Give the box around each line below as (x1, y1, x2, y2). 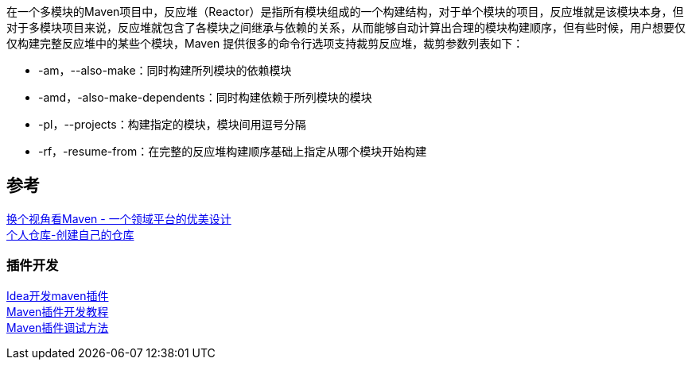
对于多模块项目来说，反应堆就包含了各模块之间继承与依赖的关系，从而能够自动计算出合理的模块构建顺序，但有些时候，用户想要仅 (6, 21, 686, 34)
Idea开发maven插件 (6, 288, 109, 302)
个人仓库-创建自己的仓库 (6, 227, 134, 241)
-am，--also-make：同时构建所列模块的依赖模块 (38, 64, 292, 77)
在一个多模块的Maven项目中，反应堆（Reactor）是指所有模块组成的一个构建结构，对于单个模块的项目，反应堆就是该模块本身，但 (6, 5, 684, 18)
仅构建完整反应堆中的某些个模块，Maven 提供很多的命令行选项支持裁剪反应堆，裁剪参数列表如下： (6, 37, 524, 50)
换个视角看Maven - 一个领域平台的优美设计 (6, 211, 231, 225)
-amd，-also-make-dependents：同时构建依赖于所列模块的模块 (38, 91, 372, 104)
